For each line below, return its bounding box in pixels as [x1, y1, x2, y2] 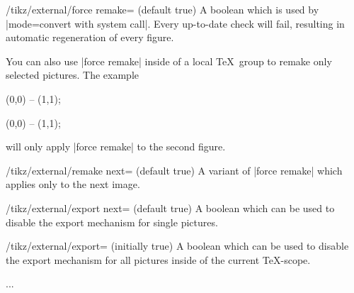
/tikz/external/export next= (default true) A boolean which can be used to [6, 200, 335, 215]
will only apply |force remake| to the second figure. [6, 139, 226, 154]
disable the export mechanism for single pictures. [6, 214, 218, 229]
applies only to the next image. [6, 177, 140, 192]
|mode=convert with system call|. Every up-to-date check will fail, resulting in [6, 16, 345, 31]
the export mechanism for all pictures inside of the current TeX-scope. [6, 252, 311, 267]
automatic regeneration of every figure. [6, 30, 174, 45]
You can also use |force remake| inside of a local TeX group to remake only [6, 53, 332, 68]
